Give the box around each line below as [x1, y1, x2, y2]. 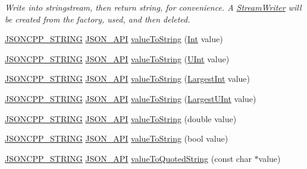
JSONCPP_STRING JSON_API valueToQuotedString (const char [5, 152, 252, 164]
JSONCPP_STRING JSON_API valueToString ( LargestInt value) [5, 72, 250, 85]
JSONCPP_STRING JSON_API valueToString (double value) [5, 112, 237, 125]
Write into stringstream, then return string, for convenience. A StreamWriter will [5, 1, 302, 13]
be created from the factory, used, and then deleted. [5, 12, 190, 25]
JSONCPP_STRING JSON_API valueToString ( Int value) [5, 33, 223, 45]
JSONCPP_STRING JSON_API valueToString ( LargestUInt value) [5, 92, 256, 104]
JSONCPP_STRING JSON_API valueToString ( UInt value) [5, 52, 230, 65]
